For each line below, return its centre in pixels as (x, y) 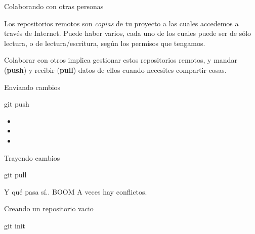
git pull (15, 175)
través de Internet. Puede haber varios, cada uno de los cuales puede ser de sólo (128, 33)
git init (15, 225)
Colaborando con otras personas (54, 6)
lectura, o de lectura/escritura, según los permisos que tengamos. (105, 43)
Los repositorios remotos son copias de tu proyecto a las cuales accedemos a (121, 23)
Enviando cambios (32, 87)
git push (17, 104)
